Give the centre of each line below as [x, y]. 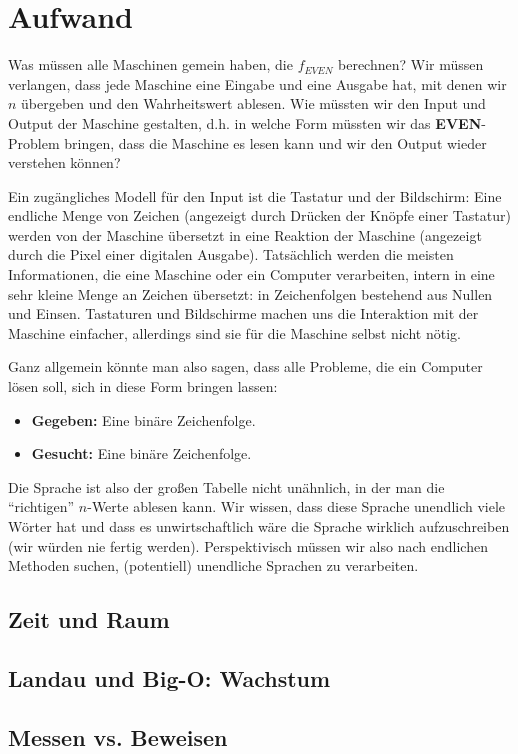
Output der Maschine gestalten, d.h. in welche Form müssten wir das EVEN [245, 122]
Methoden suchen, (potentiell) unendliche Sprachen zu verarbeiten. [213, 565]
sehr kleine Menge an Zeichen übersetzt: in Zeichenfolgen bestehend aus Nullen [250, 293]
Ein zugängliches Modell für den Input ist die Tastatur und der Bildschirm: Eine [255, 195]
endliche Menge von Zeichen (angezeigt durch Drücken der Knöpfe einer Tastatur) [259, 215]
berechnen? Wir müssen [411, 64]
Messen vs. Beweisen [118, 736]
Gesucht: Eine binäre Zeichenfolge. [141, 453]
